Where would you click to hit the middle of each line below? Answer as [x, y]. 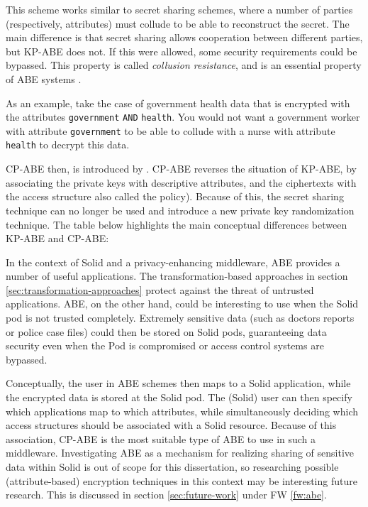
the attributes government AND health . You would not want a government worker [183, 117]
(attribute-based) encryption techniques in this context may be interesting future [182, 480]
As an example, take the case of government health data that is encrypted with [178, 103]
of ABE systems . [44, 78]
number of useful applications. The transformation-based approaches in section [177, 276]
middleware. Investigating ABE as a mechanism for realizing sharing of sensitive [180, 453]
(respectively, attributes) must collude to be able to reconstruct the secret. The [178, 23]
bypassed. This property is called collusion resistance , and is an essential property [184, 65]
